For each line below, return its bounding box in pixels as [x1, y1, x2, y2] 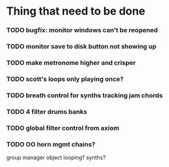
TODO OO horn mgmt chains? [6, 140, 95, 148]
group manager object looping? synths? [6, 154, 106, 161]
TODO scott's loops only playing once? [6, 75, 124, 83]
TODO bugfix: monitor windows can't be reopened [6, 26, 158, 35]
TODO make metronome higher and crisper [6, 58, 136, 67]
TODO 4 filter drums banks [6, 107, 88, 116]
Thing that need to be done [6, 4, 146, 18]
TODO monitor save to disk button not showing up [6, 43, 157, 51]
